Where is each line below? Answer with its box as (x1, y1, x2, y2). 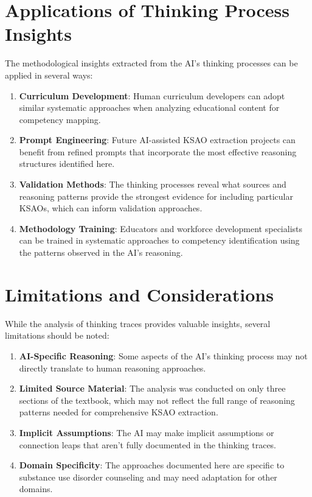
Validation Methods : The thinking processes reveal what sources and (19, 178, 286, 191)
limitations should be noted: (5, 329, 109, 342)
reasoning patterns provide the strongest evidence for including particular (19, 189, 293, 202)
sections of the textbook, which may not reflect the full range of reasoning (19, 393, 295, 406)
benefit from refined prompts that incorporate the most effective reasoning (19, 145, 297, 158)
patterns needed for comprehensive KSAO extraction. (19, 406, 218, 418)
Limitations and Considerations (5, 281, 274, 306)
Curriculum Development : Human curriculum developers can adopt (19, 89, 285, 102)
